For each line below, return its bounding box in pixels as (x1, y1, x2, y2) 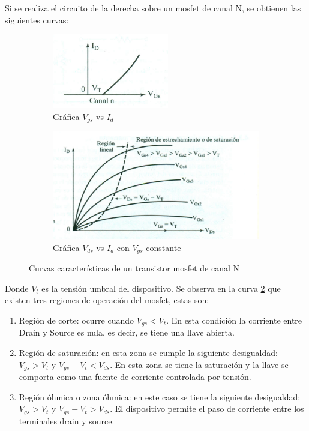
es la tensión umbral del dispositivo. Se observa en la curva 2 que (41, 282, 281, 294)
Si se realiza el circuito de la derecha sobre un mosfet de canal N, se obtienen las (5, 2, 301, 14)
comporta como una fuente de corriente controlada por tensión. (19, 370, 251, 382)
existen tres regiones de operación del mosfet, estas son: (5, 294, 209, 306)
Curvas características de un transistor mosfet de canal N (29, 262, 240, 274)
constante (146, 241, 181, 253)
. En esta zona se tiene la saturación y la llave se (110, 358, 289, 370)
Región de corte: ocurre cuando (19, 313, 134, 326)
